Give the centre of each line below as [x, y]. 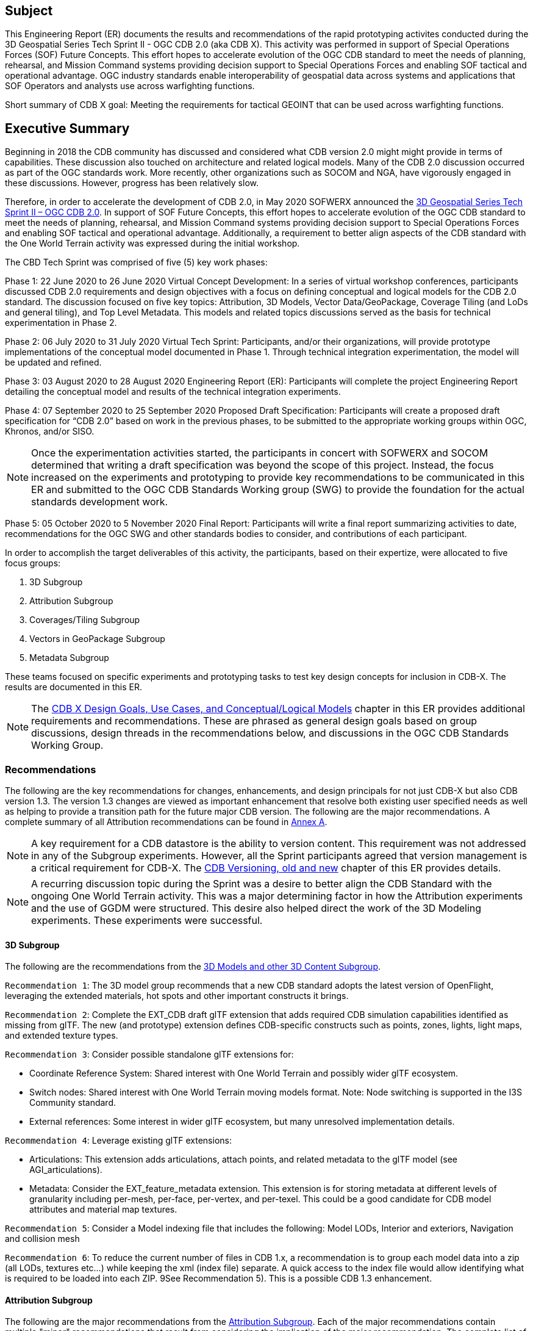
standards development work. [100, 502]
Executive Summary [67, 128]
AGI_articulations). [66, 1170]
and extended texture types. [62, 1036]
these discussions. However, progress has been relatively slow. [132, 183]
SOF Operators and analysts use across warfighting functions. [130, 86]
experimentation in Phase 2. [61, 323]
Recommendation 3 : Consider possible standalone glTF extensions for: [149, 1055]
